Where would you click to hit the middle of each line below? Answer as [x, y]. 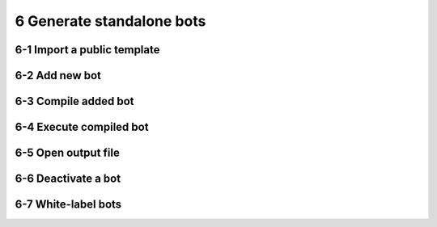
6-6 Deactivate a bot [68, 179]
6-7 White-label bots [68, 205]
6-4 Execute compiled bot [82, 127]
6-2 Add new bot [58, 76]
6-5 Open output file [68, 153]
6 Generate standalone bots [110, 21]
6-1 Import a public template [87, 50]
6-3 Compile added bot [74, 101]
